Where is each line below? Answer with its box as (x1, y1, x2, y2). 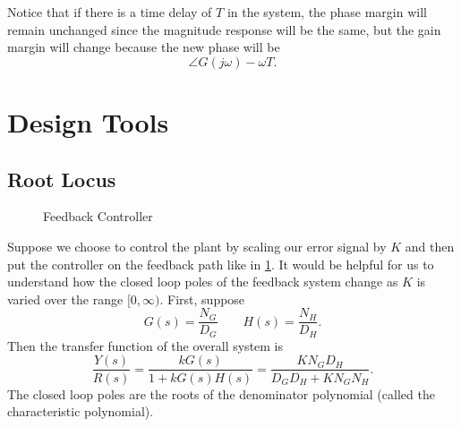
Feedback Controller (43, 207, 153, 226)
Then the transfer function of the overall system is (7, 336, 284, 354)
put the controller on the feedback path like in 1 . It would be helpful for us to (7, 254, 434, 273)
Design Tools (7, 103, 169, 140)
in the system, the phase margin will (226, 3, 427, 21)
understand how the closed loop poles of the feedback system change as (7, 272, 398, 291)
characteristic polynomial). (7, 402, 154, 421)
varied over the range (7, 289, 124, 308)
